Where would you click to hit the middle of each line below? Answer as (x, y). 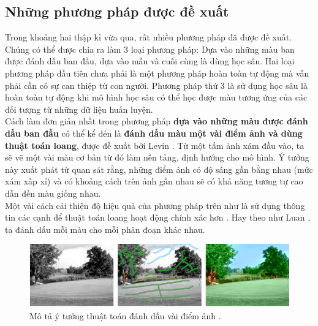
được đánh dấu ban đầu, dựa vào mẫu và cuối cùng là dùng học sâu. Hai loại (150, 61)
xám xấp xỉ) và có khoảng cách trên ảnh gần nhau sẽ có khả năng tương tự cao (154, 181)
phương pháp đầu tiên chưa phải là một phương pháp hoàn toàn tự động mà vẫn (157, 73)
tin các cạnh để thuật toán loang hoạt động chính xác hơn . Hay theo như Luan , (158, 217)
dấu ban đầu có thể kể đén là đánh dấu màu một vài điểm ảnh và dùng (154, 133)
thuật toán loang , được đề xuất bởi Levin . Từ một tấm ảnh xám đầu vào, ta (155, 145)
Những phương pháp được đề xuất (117, 11)
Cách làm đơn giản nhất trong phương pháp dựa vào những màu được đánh (157, 121)
